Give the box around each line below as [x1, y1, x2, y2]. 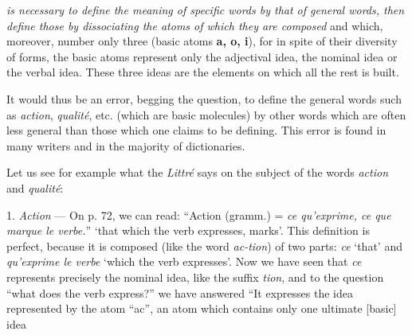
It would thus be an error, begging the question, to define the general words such [6, 90, 402, 107]
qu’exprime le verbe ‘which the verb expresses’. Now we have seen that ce [6, 253, 362, 270]
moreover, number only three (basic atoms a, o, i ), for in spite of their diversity [6, 33, 398, 49]
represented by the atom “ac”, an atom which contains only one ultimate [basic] [6, 300, 397, 317]
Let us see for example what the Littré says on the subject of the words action [6, 164, 389, 181]
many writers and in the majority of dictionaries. [6, 137, 245, 154]
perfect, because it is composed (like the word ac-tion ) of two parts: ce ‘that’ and [6, 237, 402, 254]
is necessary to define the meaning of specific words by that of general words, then [6, 2, 405, 18]
